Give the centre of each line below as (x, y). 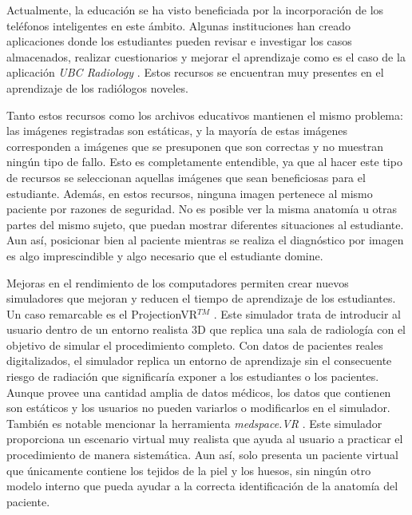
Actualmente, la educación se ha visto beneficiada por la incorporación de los (195, 10)
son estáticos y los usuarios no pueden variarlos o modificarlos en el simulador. (198, 408)
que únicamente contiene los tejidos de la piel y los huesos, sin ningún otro (189, 470)
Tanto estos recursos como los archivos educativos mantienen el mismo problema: (205, 115)
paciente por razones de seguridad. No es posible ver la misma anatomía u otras (202, 209)
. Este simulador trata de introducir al (307, 313)
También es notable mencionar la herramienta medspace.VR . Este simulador (194, 423)
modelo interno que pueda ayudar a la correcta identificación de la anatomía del (202, 486)
